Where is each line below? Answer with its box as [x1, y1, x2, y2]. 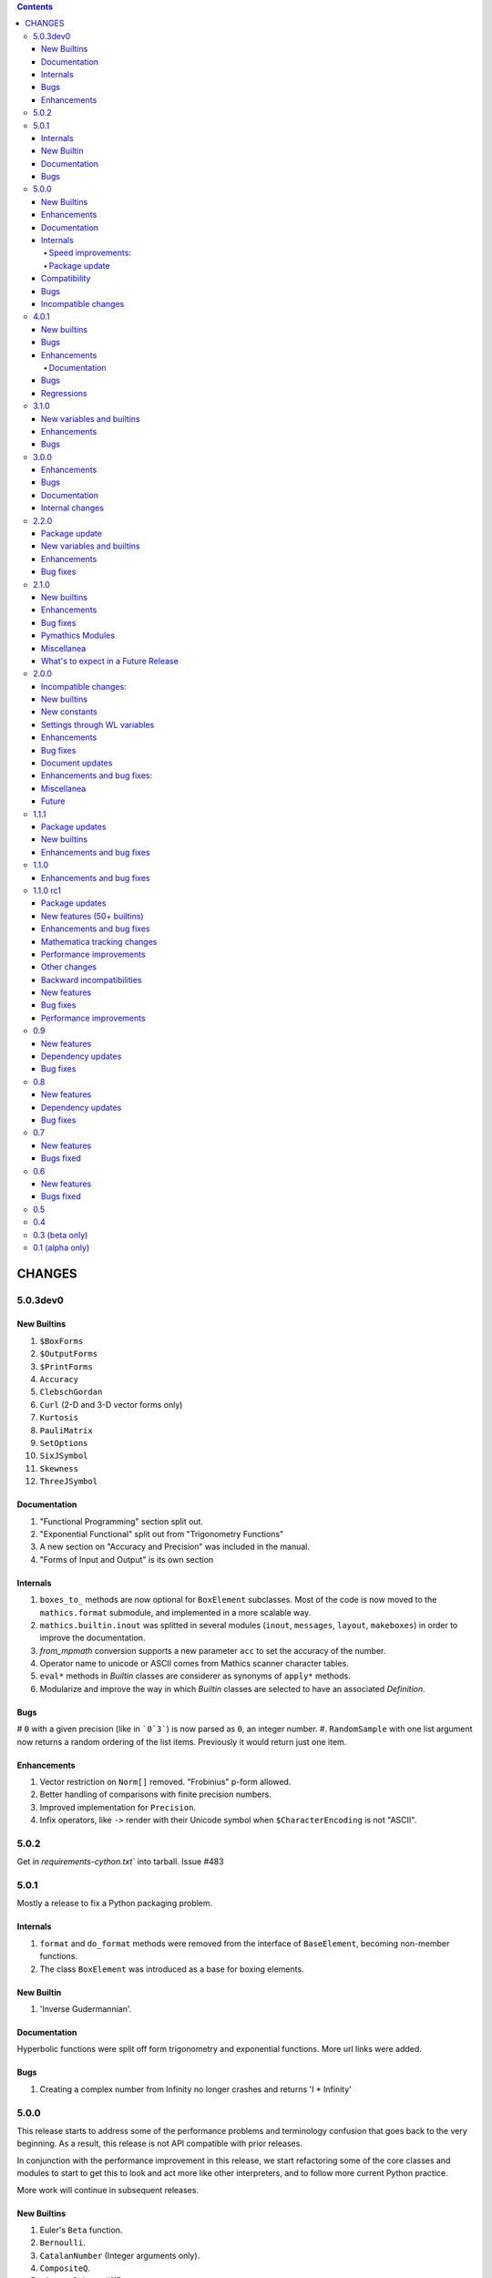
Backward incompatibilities [41, 974, 142, 985]
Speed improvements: [48, 247, 132, 259]
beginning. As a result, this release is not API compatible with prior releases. [16, 2138, 302, 2150]
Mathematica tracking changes [41, 936, 158, 947]
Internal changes [41, 502, 105, 514]
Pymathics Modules [41, 630, 116, 641]
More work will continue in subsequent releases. [16, 2184, 200, 2195]
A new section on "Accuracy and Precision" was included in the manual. [39, 1541, 310, 1553]
